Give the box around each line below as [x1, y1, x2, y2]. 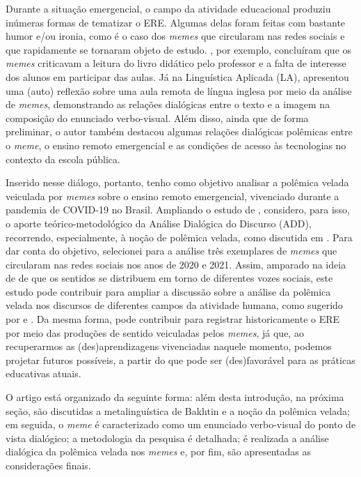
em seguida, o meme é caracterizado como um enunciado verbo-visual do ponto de [6, 417, 356, 432]
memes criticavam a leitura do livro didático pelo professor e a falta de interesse [6, 56, 346, 70]
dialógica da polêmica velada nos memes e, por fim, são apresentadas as [6, 444, 312, 459]
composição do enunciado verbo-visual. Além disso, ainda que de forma [6, 110, 309, 125]
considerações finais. [6, 458, 91, 472]
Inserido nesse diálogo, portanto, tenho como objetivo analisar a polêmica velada [6, 175, 349, 190]
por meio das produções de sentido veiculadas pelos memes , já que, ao [6, 325, 304, 340]
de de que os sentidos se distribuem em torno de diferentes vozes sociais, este [6, 271, 333, 285]
